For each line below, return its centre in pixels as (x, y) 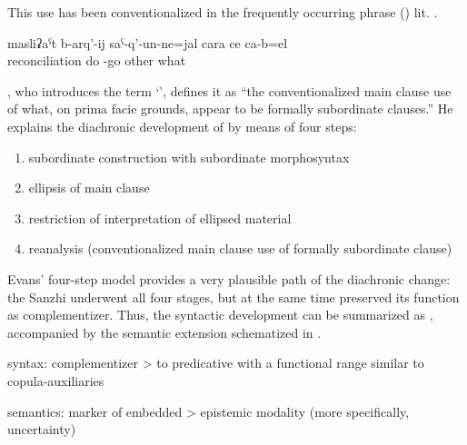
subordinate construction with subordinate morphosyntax (189, 157)
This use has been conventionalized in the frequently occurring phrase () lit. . (223, 12)
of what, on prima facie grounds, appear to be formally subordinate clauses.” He (230, 109)
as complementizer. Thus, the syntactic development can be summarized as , (220, 315)
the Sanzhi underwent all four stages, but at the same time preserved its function (233, 297)
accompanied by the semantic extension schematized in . (164, 332)
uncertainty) (42, 429)
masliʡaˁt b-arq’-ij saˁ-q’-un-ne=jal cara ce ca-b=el (148, 42)
